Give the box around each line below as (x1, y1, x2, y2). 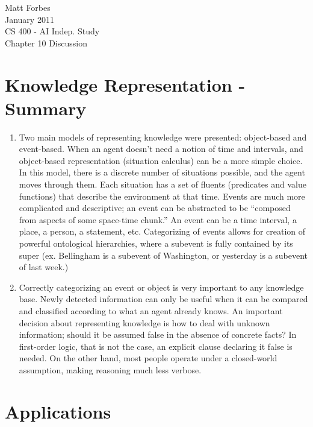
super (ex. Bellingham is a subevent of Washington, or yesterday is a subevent (19, 248, 308, 261)
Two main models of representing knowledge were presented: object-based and (19, 130, 307, 143)
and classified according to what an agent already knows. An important (19, 305, 283, 317)
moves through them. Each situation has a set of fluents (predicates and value (19, 178, 306, 191)
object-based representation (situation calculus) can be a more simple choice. (19, 154, 303, 166)
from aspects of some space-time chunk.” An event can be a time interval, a (19, 213, 297, 226)
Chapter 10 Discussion (5, 36, 87, 49)
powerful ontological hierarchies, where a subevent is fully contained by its (19, 237, 293, 250)
